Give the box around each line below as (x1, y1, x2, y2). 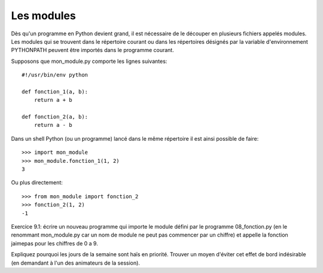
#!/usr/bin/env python (22, 72, 89, 78)
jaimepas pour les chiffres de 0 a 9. (11, 239, 98, 247)
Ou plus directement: (11, 179, 63, 186)
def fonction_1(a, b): (22, 88, 89, 95)
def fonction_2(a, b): (22, 114, 89, 120)
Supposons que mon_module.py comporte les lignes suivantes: (11, 57, 167, 65)
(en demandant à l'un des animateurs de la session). (11, 259, 141, 266)
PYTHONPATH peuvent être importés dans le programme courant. (11, 47, 175, 54)
